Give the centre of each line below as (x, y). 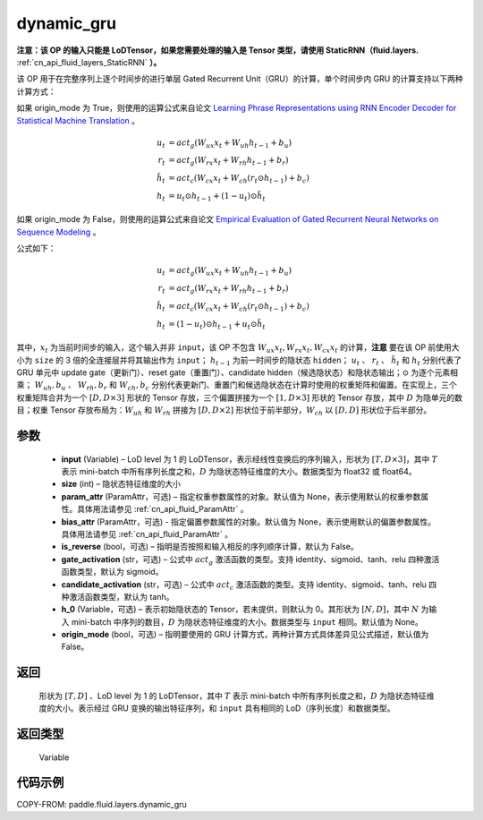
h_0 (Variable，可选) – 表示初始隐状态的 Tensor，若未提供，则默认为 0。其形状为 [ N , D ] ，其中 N (240, 610)
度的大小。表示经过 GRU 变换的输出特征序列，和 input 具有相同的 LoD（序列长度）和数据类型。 (217, 708)
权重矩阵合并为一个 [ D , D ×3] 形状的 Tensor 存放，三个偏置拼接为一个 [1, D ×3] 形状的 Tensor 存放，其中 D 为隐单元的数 (239, 397)
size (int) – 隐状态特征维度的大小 (121, 484)
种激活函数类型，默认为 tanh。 (118, 596)
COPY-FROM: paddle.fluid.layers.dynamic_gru (102, 804)
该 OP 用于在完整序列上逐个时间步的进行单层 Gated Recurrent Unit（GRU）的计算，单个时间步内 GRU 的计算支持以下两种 (240, 79)
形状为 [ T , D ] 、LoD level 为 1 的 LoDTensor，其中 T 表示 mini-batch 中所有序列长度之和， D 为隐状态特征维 (237, 696)
